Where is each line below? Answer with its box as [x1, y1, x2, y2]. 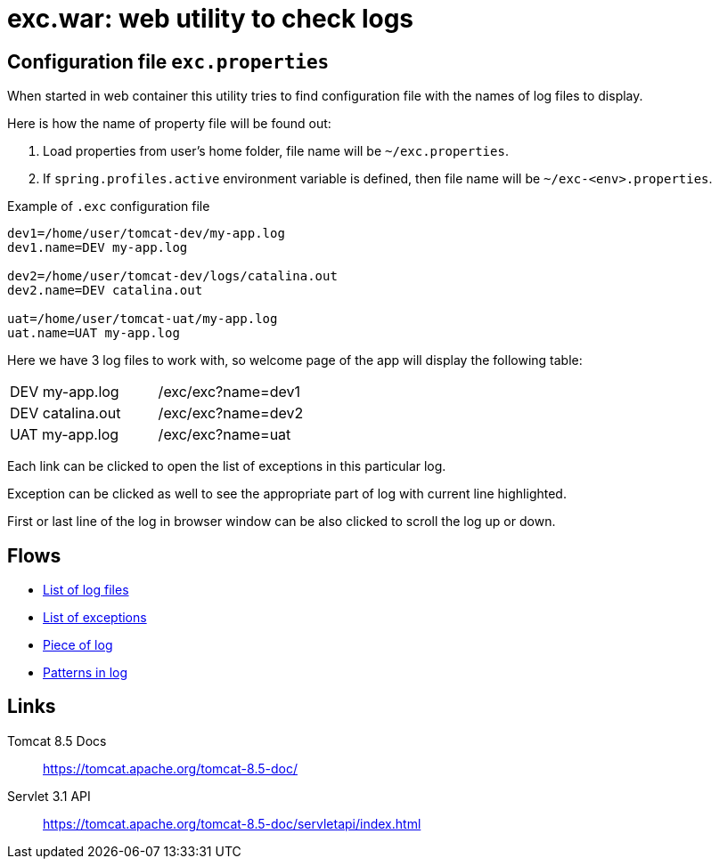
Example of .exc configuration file [7, 198, 210, 214]
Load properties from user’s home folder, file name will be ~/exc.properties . [43, 143, 509, 159]
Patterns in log [43, 665, 128, 681]
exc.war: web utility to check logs [7, 4, 414, 34]
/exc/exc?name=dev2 [158, 404, 304, 423]
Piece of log [43, 637, 113, 653]
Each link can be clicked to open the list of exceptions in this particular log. [7, 458, 446, 474]
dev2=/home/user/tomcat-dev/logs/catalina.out [7, 269, 338, 284]
